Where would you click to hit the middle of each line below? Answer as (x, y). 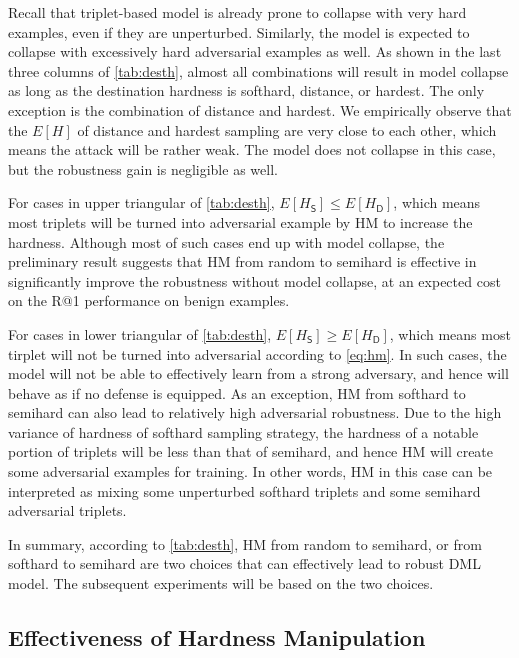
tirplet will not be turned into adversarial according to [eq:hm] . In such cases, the (257, 353)
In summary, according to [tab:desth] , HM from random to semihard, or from (245, 543)
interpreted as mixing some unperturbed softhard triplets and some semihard (244, 490)
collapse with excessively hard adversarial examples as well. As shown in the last (255, 51)
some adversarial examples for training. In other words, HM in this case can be (250, 471)
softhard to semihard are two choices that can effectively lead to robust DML (244, 563)
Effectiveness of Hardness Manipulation (217, 637)
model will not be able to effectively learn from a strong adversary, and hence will (258, 373)
